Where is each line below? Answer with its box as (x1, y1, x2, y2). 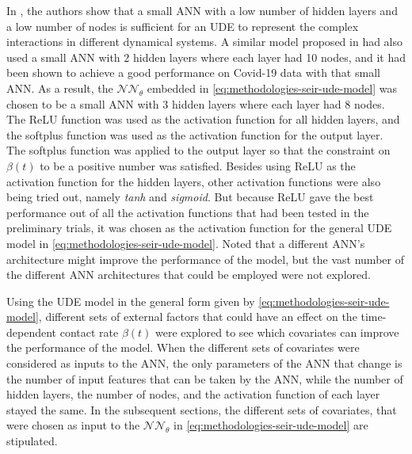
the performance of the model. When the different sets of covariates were (6, 339, 360, 356)
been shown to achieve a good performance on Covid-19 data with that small (6, 64, 380, 81)
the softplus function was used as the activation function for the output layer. (6, 126, 383, 143)
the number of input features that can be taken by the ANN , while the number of (6, 370, 403, 387)
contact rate (59, 323, 119, 340)
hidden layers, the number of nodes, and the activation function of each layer (6, 386, 380, 402)
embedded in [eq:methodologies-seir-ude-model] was (147, 79, 397, 96)
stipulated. (6, 433, 58, 449)
